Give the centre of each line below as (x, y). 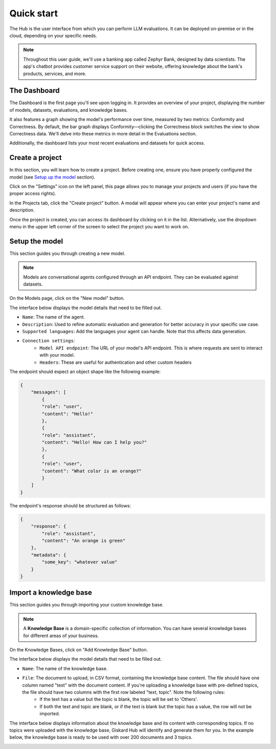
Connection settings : (49, 341)
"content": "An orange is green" (84, 541)
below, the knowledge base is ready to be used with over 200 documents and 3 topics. (101, 737)
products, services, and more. (55, 74)
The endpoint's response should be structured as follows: (70, 505)
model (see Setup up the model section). (52, 177)
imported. (50, 714)
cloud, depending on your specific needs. (53, 35)
